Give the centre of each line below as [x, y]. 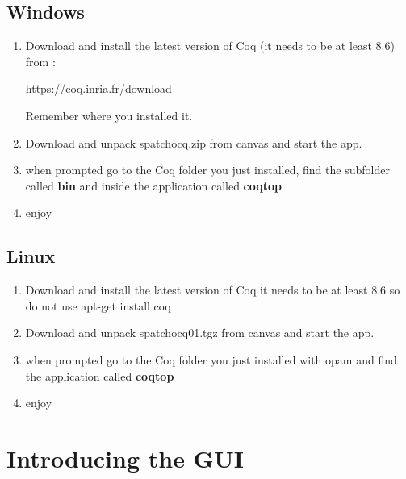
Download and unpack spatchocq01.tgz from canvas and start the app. [200, 333]
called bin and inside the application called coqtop [153, 185]
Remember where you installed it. [109, 115]
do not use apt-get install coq [98, 305]
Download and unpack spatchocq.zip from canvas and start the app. [194, 142]
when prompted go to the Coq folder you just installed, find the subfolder [207, 170]
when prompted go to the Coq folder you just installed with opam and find [211, 359]
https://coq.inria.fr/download [98, 88]
